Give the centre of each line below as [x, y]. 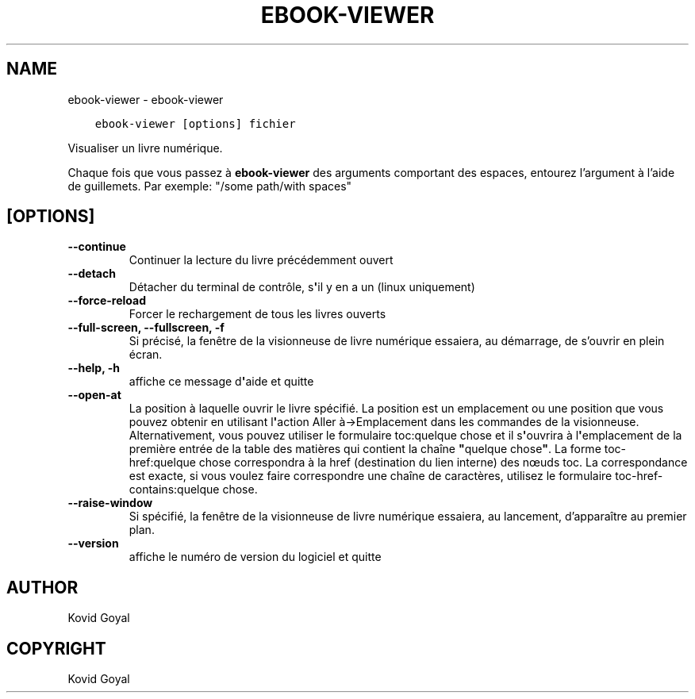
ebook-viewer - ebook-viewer [146, 99]
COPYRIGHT [56, 648]
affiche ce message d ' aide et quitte [221, 382]
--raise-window [110, 503]
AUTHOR [42, 587]
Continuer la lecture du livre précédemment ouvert [261, 260]
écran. [146, 355]
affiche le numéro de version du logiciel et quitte [255, 557]
